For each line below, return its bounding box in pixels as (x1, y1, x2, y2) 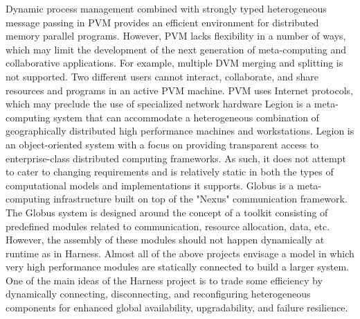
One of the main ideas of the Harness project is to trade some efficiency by (6, 273, 323, 287)
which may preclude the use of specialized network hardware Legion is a (6, 96, 312, 111)
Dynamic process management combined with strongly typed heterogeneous (6, 1, 327, 15)
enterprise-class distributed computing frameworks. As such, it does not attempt (6, 150, 346, 165)
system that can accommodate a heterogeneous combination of (53, 110, 319, 124)
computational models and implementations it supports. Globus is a (6, 178, 294, 192)
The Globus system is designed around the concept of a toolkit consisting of (6, 205, 328, 219)
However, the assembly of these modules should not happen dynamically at (6, 232, 325, 247)
